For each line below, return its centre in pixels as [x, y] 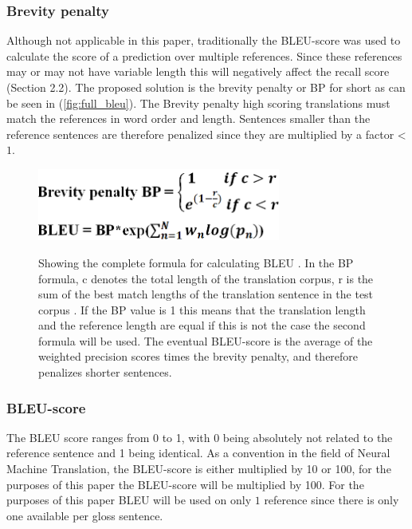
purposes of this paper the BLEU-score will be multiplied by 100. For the [185, 484]
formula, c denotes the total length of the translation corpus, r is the [206, 278]
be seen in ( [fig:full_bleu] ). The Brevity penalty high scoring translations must [198, 103]
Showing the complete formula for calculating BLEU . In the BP [196, 262]
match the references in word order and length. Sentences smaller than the [188, 118]
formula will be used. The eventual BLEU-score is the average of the [206, 340]
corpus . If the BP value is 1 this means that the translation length [202, 309]
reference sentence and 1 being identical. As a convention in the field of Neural [198, 453]
